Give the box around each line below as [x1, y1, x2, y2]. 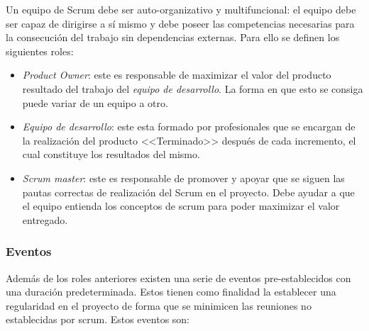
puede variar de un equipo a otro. [22, 95, 168, 110]
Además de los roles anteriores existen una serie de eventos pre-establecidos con [6, 270, 351, 285]
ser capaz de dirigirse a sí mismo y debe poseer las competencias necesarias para [6, 16, 355, 30]
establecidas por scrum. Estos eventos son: [6, 312, 189, 327]
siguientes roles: [6, 43, 74, 58]
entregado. [22, 212, 68, 227]
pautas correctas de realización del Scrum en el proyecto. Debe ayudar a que [22, 184, 355, 199]
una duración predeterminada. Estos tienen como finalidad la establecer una [6, 284, 336, 299]
